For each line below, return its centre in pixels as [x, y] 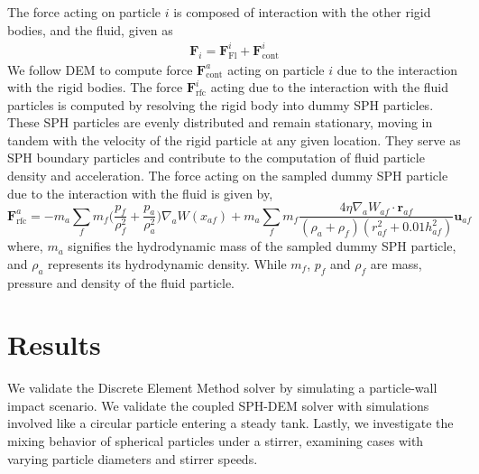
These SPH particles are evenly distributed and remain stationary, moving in [220, 122]
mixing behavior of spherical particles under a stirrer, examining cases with [216, 441]
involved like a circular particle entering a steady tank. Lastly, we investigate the [230, 423]
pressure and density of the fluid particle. [121, 282]
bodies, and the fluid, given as [90, 29]
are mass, [396, 263]
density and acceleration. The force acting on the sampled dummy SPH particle [228, 176]
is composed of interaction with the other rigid [302, 12]
